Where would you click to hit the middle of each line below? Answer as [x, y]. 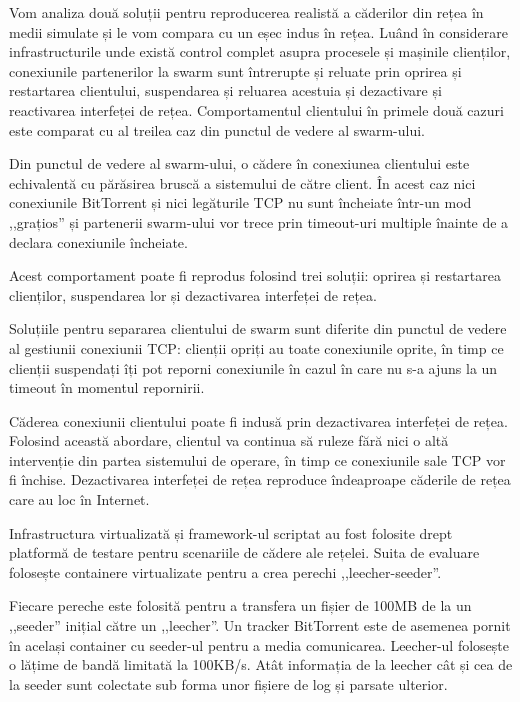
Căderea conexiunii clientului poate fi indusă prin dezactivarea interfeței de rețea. [258, 420]
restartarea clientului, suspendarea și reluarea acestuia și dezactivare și [225, 90]
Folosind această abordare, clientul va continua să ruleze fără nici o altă [229, 440]
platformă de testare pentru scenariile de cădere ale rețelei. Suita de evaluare [244, 552]
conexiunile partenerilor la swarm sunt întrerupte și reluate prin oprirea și [235, 70]
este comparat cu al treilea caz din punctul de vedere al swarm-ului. [217, 129]
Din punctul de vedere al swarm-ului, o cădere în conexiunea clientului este [239, 163]
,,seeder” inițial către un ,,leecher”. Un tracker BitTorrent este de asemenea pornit [260, 625]
